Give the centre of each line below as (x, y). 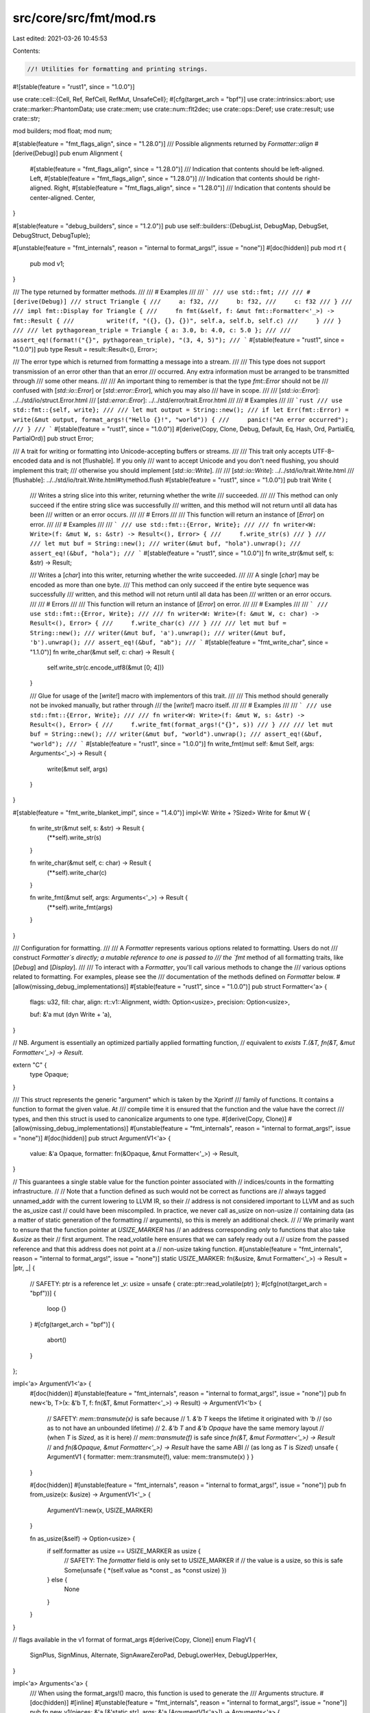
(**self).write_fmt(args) (80, 907)
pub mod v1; (47, 263)
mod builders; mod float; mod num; (62, 131)
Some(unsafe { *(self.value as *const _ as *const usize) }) (145, 1570)
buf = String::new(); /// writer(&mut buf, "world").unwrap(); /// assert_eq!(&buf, (176, 734)
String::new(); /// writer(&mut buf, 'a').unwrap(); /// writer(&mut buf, (158, 633)
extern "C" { (30, 1065)
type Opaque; (49, 1074)
